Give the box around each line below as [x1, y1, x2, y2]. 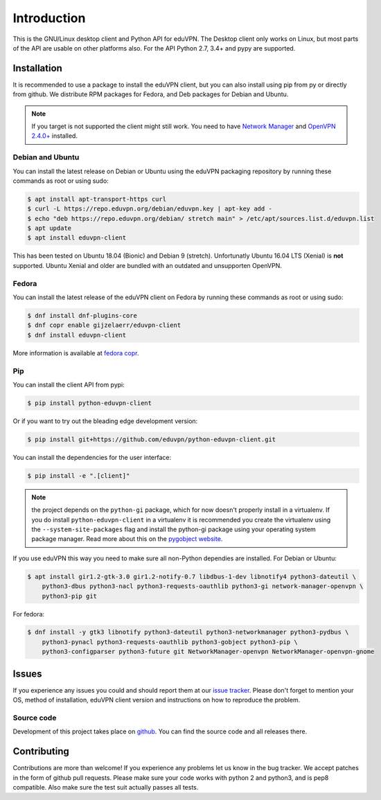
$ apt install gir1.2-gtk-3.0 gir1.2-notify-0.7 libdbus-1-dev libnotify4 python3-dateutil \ [27, 572, 357, 580]
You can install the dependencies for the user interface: [12, 453, 172, 461]
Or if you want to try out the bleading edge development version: [12, 416, 198, 425]
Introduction [12, 10, 86, 26]
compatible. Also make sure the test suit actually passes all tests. [12, 783, 199, 791]
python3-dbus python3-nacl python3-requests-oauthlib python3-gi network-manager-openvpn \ [42, 583, 364, 590]
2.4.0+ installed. [31, 132, 78, 140]
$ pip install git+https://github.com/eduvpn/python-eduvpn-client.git [27, 435, 276, 443]
